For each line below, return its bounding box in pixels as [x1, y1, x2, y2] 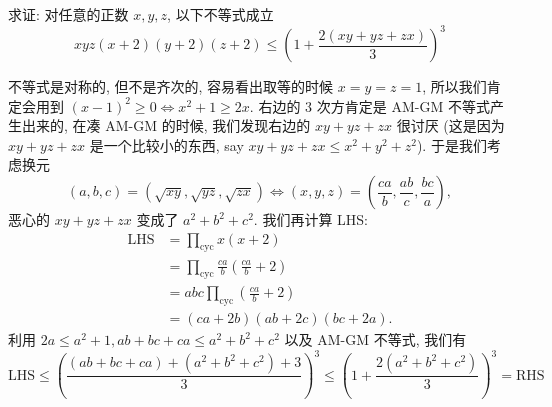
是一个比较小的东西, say [89, 134, 244, 155]
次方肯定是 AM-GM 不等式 [316, 95, 490, 116]
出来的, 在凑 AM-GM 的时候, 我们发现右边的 [21, 115, 311, 136]
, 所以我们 [422, 76, 487, 97]
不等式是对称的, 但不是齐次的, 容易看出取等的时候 [8, 76, 334, 97]
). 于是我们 [416, 134, 487, 155]
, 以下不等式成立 [167, 4, 274, 24]
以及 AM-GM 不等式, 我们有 [284, 329, 467, 350]
